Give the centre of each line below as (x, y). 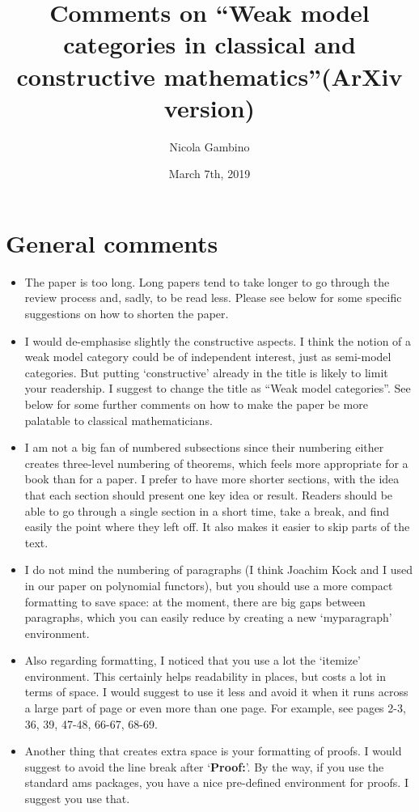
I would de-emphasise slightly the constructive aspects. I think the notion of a (218, 340)
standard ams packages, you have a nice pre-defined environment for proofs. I (216, 782)
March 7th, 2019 (209, 174)
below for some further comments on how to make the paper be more (196, 404)
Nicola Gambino (209, 146)
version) (209, 107)
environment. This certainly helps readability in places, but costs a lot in (205, 676)
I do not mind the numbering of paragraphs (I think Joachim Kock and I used (219, 570)
